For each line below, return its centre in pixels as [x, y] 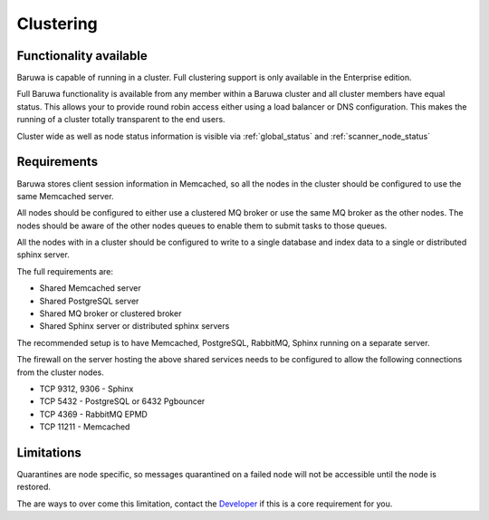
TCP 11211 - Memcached [85, 427]
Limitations [49, 453]
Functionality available [82, 56]
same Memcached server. [65, 196]
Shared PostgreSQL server [89, 301]
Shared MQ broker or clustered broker [110, 313]
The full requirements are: [65, 271]
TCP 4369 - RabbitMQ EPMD [94, 414]
